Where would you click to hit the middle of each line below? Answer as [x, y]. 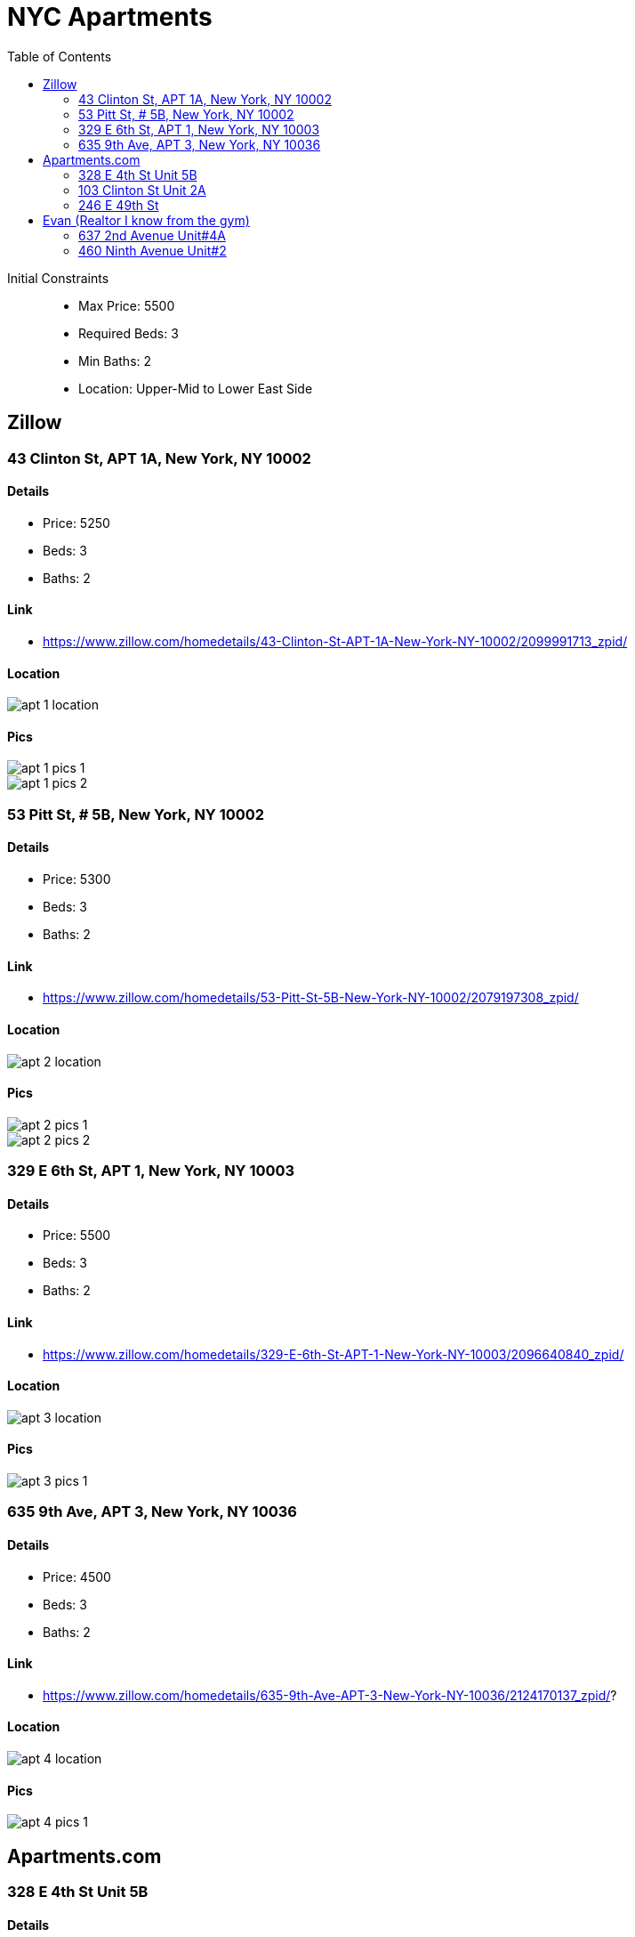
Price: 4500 [77, 1576]
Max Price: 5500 [127, 305]
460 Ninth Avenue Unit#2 [153, 250]
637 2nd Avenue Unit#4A [152, 235]
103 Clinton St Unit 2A [142, 190]
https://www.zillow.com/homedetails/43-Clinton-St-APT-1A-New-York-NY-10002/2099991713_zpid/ [335, 642]
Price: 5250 [76, 523]
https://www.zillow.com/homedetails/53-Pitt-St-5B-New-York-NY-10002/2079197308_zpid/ [311, 998]
